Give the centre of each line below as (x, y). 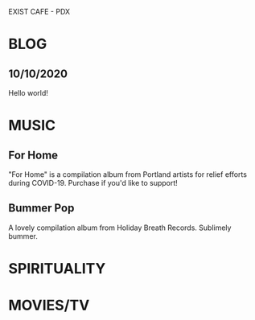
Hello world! (28, 93)
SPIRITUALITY (57, 269)
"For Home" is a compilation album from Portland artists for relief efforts (128, 174)
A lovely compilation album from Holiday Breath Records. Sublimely (120, 228)
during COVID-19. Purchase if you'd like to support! (93, 183)
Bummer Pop (41, 208)
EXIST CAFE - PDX (39, 12)
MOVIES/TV (49, 306)
